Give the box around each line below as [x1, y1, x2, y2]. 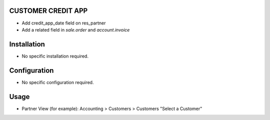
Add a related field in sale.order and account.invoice [21, 26, 130, 32]
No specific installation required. [21, 53, 88, 59]
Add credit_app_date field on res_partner [21, 20, 106, 26]
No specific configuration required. [21, 79, 94, 85]
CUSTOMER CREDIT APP [9, 6, 88, 15]
